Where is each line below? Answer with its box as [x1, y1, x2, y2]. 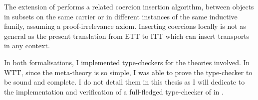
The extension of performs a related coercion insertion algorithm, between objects [4, 1, 254, 11]
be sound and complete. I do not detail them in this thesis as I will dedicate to [4, 77, 245, 87]
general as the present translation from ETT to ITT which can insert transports [4, 30, 250, 41]
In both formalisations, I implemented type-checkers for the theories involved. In [4, 57, 250, 67]
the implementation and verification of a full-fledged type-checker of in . [4, 86, 224, 97]
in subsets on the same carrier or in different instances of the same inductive [4, 11, 238, 21]
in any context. [4, 40, 50, 51]
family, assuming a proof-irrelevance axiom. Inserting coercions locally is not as [4, 21, 246, 31]
